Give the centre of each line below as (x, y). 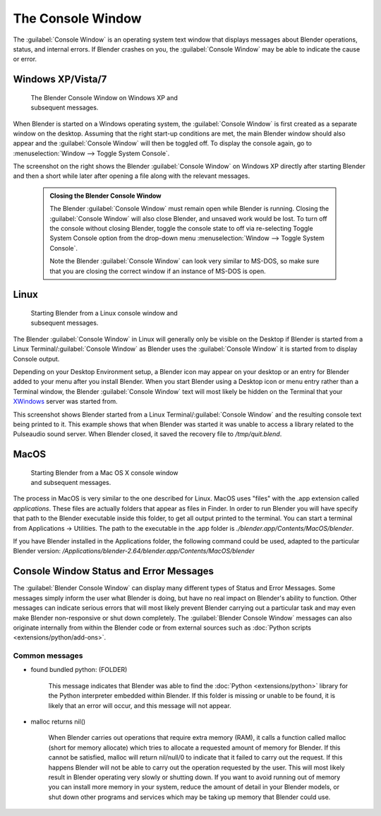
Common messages (48, 656)
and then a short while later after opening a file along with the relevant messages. (132, 176)
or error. (25, 59)
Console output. (36, 359)
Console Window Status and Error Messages (114, 571)
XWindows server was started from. (65, 402)
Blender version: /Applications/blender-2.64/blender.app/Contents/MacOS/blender (134, 551)
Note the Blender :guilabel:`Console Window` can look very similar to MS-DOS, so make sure (185, 261)
